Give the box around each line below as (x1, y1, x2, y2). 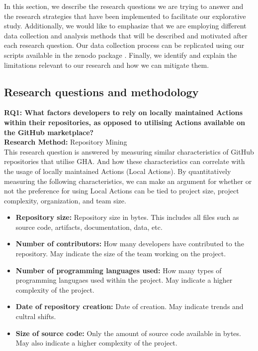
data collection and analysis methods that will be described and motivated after (4, 30, 248, 40)
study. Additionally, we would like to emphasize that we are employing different (4, 20, 247, 31)
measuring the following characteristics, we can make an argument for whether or (4, 175, 252, 186)
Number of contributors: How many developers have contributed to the (15, 238, 244, 249)
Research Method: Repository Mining (4, 137, 127, 147)
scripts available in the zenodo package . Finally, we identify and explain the (4, 49, 237, 60)
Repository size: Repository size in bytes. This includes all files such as (15, 212, 239, 222)
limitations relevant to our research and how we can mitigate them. (4, 59, 209, 70)
